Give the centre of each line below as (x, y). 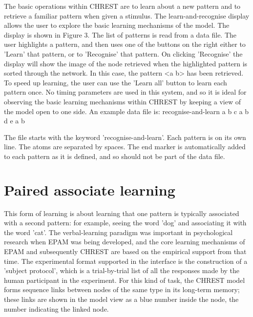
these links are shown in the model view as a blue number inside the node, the (121, 299)
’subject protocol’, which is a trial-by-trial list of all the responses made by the (122, 270)
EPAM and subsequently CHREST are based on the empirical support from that (125, 251)
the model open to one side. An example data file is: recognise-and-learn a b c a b (126, 111)
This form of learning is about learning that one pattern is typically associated (122, 213)
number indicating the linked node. (56, 308)
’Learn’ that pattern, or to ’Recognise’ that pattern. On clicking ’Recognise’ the (123, 53)
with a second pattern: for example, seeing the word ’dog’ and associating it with (125, 223)
